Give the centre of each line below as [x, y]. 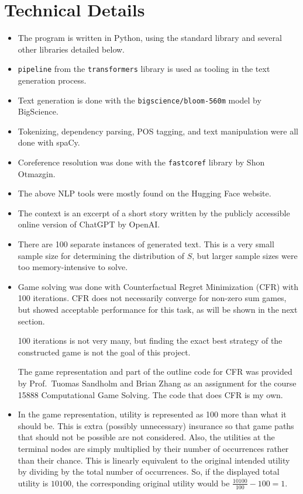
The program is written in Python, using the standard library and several [150, 38]
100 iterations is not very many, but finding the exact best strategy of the [150, 341]
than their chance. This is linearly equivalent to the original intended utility [154, 460]
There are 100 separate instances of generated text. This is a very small [146, 244]
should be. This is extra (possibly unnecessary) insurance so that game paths [156, 425]
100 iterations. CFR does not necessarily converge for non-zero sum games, [152, 298]
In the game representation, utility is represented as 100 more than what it [152, 414]
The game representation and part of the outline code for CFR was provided [155, 372]
